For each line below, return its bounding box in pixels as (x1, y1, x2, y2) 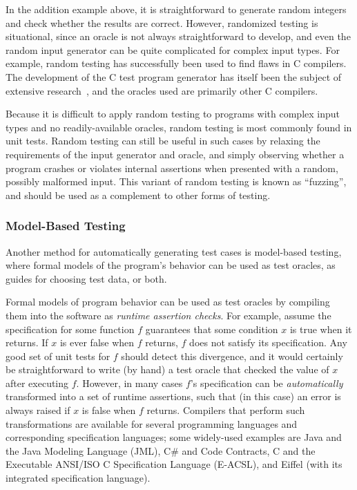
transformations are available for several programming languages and (6, 416, 298, 431)
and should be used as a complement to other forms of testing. (6, 187, 271, 202)
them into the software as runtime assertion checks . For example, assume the (6, 308, 331, 322)
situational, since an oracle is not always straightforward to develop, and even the (6, 29, 351, 44)
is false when (81, 403, 136, 417)
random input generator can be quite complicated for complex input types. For (6, 42, 340, 57)
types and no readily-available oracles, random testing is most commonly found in (6, 120, 352, 134)
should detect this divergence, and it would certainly (121, 348, 343, 363)
